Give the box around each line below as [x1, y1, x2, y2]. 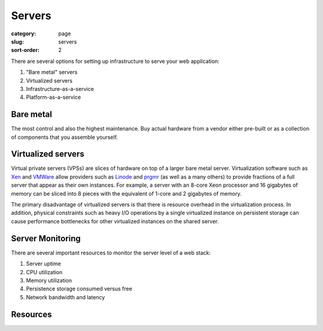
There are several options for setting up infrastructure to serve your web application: [11, 57, 220, 65]
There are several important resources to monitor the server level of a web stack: [11, 249, 211, 256]
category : [11, 30, 36, 37]
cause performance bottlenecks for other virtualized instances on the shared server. [11, 217, 220, 224]
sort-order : [11, 47, 40, 54]
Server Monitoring [11, 233, 81, 244]
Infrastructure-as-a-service [26, 85, 94, 92]
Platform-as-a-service [26, 93, 81, 101]
